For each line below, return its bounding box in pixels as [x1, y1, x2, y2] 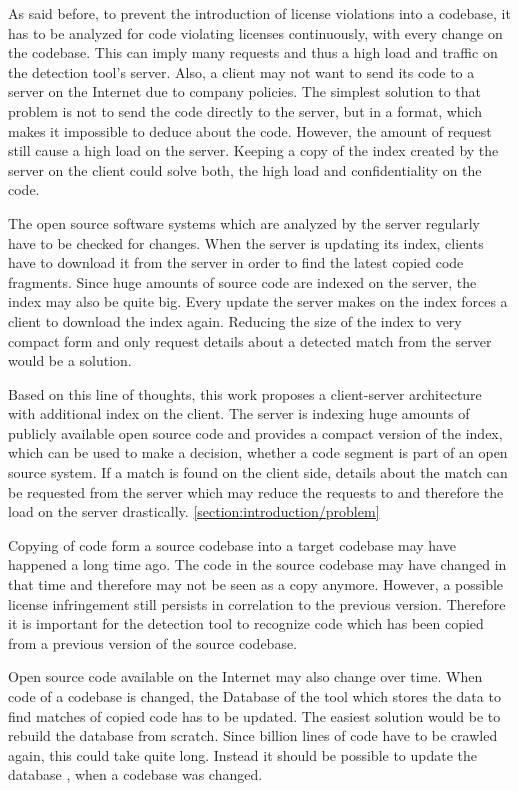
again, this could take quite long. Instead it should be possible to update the [8, 744, 478, 765]
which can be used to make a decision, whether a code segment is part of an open [8, 442, 508, 463]
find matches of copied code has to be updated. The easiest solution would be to [8, 705, 501, 726]
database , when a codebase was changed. [8, 764, 263, 785]
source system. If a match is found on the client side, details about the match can [8, 462, 508, 483]
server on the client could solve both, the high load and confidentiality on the [8, 159, 482, 180]
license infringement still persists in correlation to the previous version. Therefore [8, 593, 506, 614]
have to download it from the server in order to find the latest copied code [8, 252, 464, 273]
